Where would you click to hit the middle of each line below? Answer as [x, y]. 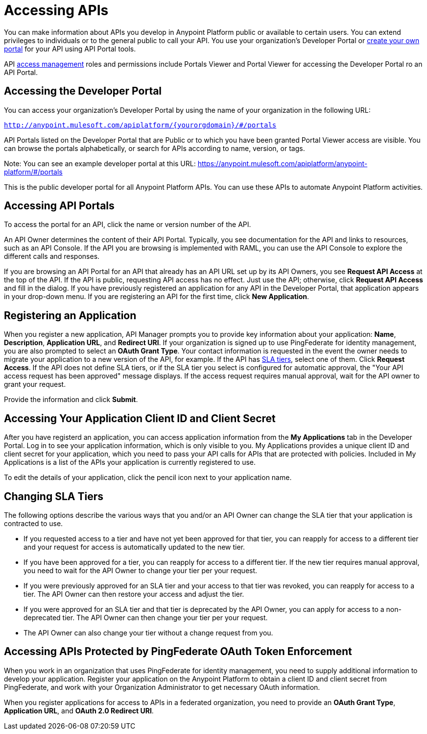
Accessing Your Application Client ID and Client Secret [140, 418]
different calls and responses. [52, 256]
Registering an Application [70, 315]
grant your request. [35, 384]
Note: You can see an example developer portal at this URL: [100, 163]
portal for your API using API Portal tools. [70, 49]
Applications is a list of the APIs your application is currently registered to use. [130, 462]
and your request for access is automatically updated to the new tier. [134, 547]
